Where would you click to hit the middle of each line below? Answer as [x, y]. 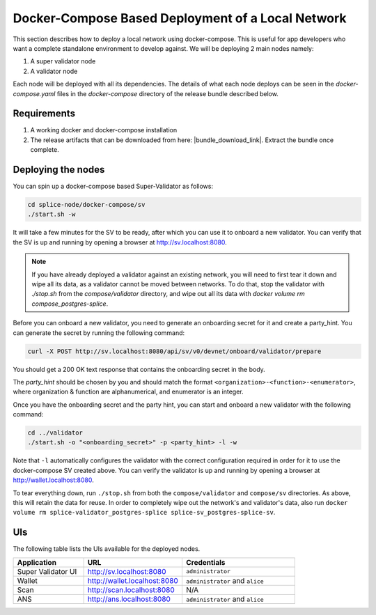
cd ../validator [55, 433]
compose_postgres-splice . [70, 304]
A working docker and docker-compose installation [104, 130]
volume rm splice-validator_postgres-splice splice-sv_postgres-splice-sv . [144, 513]
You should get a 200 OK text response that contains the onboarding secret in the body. [139, 369]
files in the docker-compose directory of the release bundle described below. [167, 93]
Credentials [205, 562]
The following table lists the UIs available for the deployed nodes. [107, 549]
